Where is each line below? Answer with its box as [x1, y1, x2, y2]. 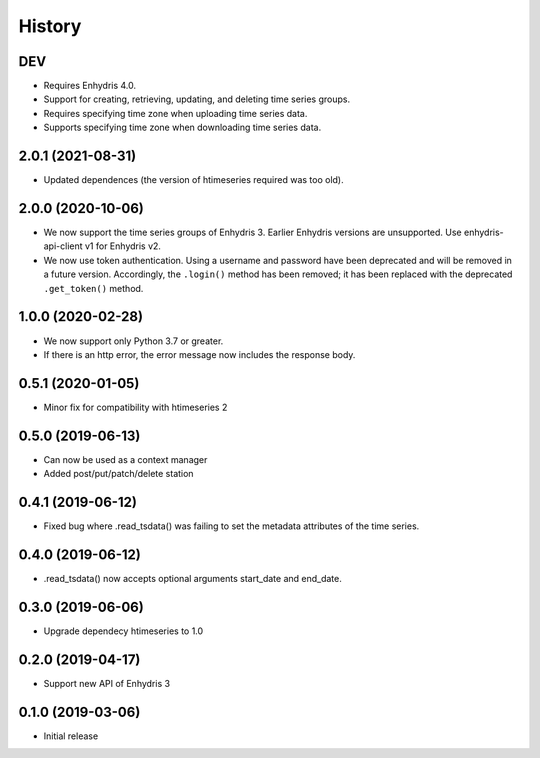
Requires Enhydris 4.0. [43, 80, 137, 92]
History [18, 15, 82, 37]
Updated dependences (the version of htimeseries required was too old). [43, 174, 344, 186]
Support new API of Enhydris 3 [43, 677, 170, 689]
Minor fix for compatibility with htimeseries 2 [43, 401, 228, 413]
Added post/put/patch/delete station [43, 468, 194, 480]
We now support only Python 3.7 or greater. [43, 335, 224, 347]
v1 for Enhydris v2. [84, 240, 162, 252]
